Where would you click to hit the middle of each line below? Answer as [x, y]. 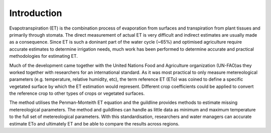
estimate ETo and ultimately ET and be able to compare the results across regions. [94, 123]
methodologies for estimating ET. [43, 56]
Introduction [36, 13]
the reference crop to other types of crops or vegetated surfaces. [77, 93]
